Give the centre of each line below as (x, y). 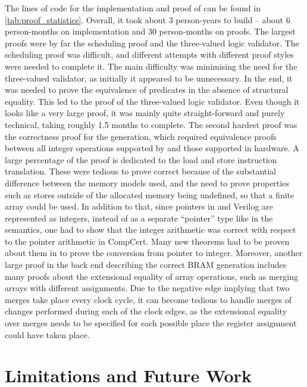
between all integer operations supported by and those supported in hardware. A (152, 148)
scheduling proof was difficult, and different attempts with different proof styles (149, 54)
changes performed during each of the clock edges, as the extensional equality (146, 311)
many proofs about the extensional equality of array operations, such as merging (151, 276)
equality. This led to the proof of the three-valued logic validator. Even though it (152, 101)
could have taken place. (47, 334)
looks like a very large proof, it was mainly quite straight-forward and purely (145, 113)
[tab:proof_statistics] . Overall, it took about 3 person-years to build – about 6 (148, 19)
